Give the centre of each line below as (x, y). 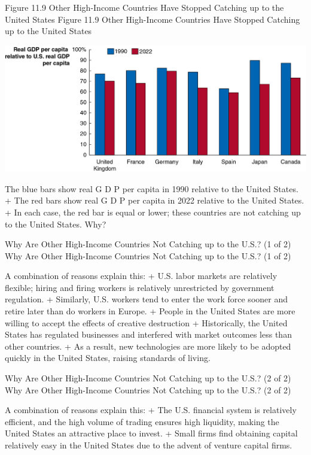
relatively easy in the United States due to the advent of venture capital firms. (149, 445)
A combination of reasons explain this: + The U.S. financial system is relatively (151, 410)
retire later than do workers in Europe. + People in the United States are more (150, 311)
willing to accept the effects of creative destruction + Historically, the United (146, 322)
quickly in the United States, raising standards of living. (108, 358)
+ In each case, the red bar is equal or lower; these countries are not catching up (153, 212)
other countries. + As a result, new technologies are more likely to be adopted (148, 346)
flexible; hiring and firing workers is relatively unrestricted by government (140, 287)
